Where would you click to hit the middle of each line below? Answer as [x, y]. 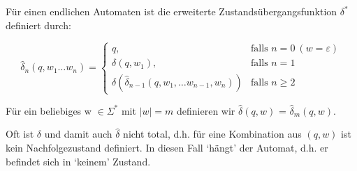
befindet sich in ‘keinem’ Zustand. [78, 161]
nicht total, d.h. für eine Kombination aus [212, 134]
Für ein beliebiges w [49, 110]
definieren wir [206, 110]
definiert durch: [38, 25]
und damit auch [78, 134]
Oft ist [20, 134]
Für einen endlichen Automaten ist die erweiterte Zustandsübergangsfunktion [172, 11]
